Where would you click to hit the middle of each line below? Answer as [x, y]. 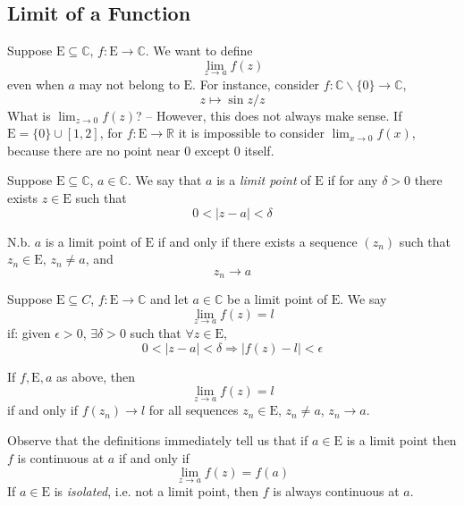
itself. [259, 150]
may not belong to [129, 84]
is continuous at [61, 457]
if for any [353, 180]
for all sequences [194, 410]
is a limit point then [401, 440]
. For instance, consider [256, 84]
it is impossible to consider [251, 133]
